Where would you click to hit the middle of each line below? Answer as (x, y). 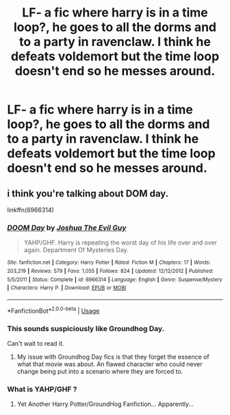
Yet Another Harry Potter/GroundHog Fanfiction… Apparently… (105, 404)
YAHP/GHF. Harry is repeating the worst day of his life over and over (120, 243)
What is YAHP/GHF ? (42, 389)
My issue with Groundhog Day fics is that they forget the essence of (113, 357)
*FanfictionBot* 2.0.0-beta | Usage (53, 310)
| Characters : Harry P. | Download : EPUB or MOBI (67, 288)
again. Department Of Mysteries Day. (76, 250)
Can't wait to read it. (36, 343)
